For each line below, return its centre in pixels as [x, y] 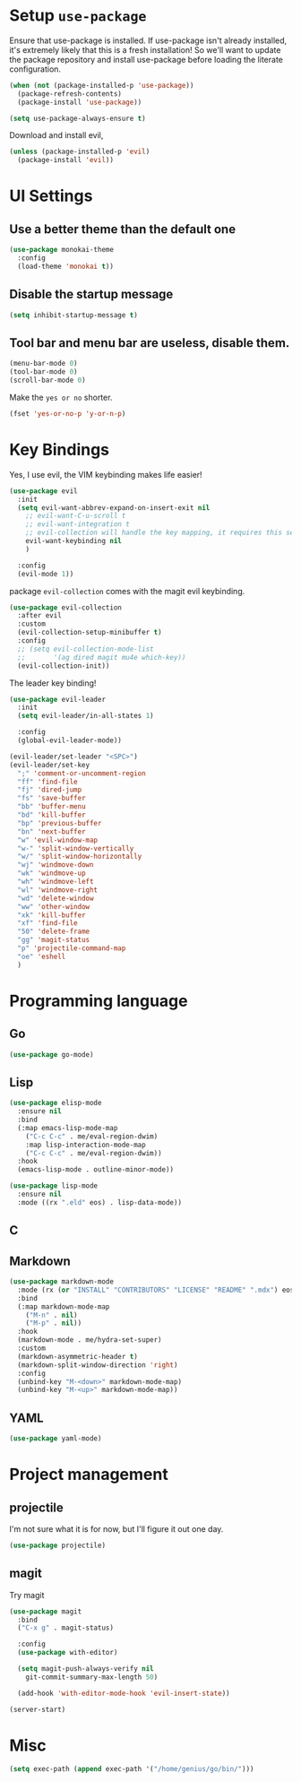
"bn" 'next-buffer [52, 831]
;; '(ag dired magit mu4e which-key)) [102, 657]
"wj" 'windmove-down [56, 865]
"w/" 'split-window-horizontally [80, 857]
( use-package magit [46, 1611]
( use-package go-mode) [52, 1054]
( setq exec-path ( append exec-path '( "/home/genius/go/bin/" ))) [132, 1769]
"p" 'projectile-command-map [72, 948]
